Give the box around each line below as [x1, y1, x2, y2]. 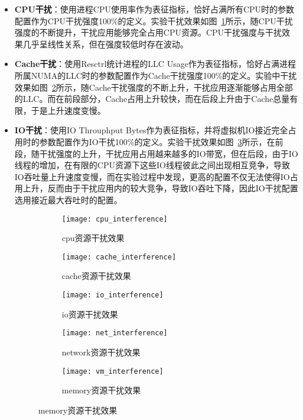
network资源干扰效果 [61, 345, 141, 358]
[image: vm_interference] [61, 367, 164, 376]
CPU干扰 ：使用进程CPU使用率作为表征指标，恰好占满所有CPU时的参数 [14, 3, 295, 15]
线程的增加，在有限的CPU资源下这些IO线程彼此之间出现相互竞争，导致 [14, 159, 290, 171]
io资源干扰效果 [61, 307, 118, 320]
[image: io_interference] [61, 291, 164, 299]
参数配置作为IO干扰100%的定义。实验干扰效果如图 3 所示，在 [39, 135, 275, 148]
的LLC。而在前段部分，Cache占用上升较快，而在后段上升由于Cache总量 [14, 92, 290, 105]
